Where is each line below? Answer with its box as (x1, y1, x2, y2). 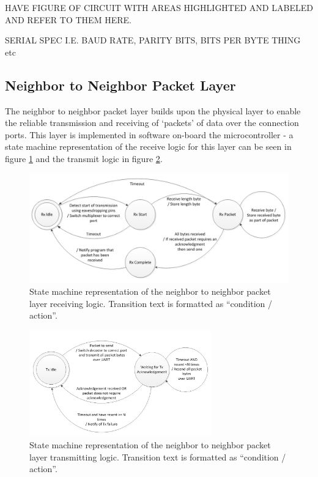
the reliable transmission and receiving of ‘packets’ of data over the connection (5, 116, 299, 129)
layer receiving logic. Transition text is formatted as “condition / (29, 297, 273, 309)
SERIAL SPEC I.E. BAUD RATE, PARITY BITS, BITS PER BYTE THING (5, 34, 301, 46)
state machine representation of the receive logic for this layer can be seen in (5, 140, 292, 153)
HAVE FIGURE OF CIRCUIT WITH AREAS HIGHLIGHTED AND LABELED (5, 1, 313, 13)
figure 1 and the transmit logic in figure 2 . (5, 152, 163, 165)
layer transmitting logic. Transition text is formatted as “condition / (29, 450, 286, 463)
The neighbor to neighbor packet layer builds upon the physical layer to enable (5, 104, 301, 117)
